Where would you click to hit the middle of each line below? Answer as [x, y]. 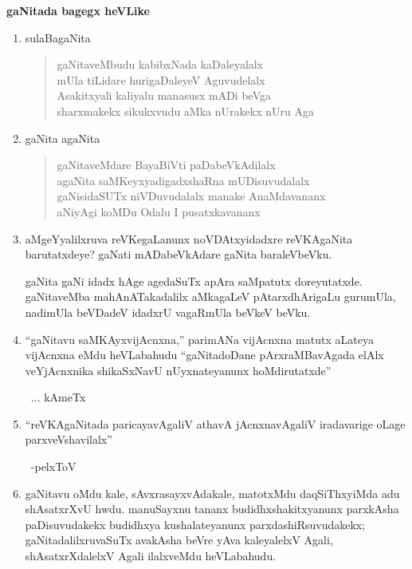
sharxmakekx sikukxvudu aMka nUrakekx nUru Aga [185, 111]
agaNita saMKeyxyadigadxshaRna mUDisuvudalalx [183, 180]
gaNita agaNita [63, 138]
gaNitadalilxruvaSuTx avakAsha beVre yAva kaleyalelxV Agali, [179, 540]
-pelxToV [53, 466]
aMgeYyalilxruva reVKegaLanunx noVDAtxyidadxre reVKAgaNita [189, 238]
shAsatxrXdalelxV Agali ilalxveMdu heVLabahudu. [151, 556]
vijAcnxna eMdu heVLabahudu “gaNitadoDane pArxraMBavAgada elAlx [204, 355]
